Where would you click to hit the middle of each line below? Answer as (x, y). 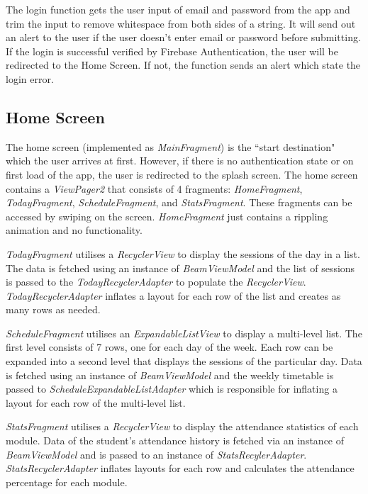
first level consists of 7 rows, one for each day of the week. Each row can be (169, 347)
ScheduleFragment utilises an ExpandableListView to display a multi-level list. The (184, 333)
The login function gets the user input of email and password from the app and (178, 9)
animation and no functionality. (74, 230)
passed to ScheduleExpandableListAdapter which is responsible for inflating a (172, 389)
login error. (30, 78)
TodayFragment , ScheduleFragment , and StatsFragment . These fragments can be (179, 202)
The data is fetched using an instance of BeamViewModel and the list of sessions (180, 268)
